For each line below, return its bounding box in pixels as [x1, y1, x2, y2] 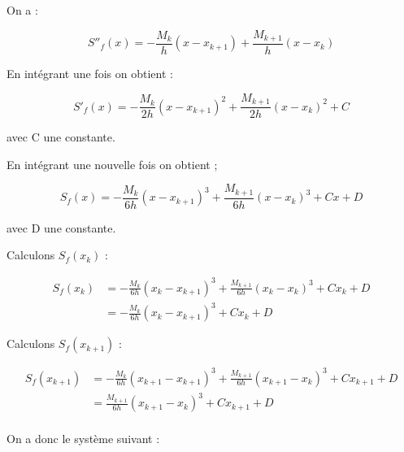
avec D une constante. [7, 219, 116, 236]
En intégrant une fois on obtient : [7, 65, 173, 82]
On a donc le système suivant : [7, 430, 160, 447]
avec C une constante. [7, 128, 115, 146]
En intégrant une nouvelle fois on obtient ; [7, 155, 218, 172]
